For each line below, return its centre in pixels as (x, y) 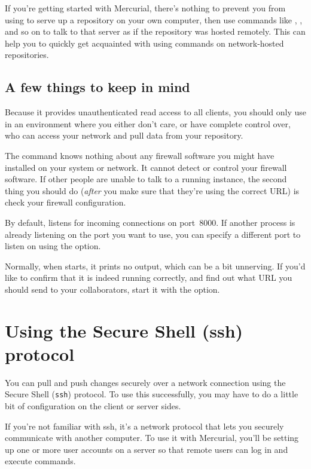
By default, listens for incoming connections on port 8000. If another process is (150, 222)
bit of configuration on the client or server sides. (93, 406)
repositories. (27, 55)
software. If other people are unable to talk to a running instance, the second (146, 179)
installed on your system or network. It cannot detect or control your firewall (146, 167)
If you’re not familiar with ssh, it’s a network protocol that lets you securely (144, 426)
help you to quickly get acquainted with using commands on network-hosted (144, 43)
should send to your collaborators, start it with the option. (112, 289)
